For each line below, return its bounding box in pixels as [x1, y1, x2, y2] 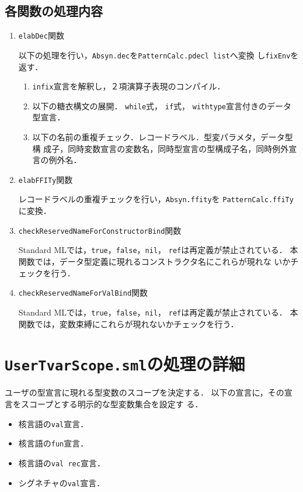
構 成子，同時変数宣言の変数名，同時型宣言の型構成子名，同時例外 [32, 142, 289, 154]
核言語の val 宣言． [18, 417, 89, 429]
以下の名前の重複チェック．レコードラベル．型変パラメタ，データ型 [32, 131, 293, 143]
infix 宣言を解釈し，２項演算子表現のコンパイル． [32, 80, 225, 92]
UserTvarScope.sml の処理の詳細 [5, 352, 245, 376]
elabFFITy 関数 [18, 173, 73, 185]
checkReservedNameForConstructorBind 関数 [18, 224, 182, 236]
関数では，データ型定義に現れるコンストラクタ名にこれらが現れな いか [18, 255, 291, 268]
